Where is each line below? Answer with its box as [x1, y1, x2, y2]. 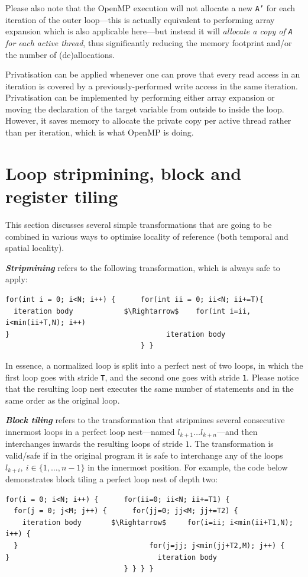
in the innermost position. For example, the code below [87, 460, 288, 473]
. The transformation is [189, 437, 274, 450]
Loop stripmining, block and [5, 160, 242, 185]
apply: [5, 273, 28, 285]
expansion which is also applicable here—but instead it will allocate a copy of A [5, 25, 293, 37]
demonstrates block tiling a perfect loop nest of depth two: [5, 473, 218, 485]
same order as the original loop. [5, 394, 120, 406]
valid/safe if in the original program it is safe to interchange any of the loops [5, 449, 283, 461]
